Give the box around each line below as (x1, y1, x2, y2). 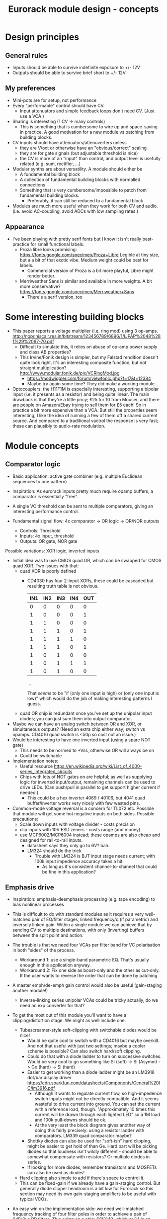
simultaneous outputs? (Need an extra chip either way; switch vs (12, 726, 145, 732)
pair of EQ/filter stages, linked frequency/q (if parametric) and (31, 916, 158, 923)
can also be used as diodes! (27, 1170, 85, 1176)
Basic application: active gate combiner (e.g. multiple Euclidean (12, 473, 143, 479)
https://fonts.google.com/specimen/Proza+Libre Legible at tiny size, (19, 252, 160, 258)
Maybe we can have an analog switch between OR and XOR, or (12, 721, 142, 727)
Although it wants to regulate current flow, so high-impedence (34, 1090, 162, 1097)
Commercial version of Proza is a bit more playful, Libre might (27, 267, 154, 273)
